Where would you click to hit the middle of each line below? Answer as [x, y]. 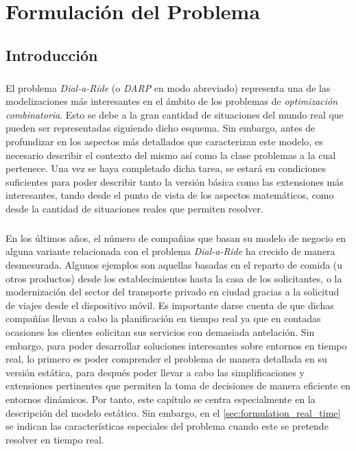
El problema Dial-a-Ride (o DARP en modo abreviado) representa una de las [168, 87]
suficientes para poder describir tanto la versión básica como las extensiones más [175, 181]
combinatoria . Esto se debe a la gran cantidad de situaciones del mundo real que [175, 114]
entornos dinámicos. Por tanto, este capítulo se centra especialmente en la [161, 399]
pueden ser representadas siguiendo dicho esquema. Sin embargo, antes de [161, 128]
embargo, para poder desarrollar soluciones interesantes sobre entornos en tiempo [176, 345]
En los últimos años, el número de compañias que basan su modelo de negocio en [176, 237]
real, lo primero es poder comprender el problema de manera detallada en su [166, 359]
